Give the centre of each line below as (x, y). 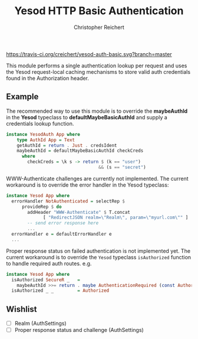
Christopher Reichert (99, 27)
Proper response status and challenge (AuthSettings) (79, 330)
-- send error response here (63, 223)
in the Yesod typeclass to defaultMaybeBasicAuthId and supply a (87, 117)
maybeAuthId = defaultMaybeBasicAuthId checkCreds (80, 151)
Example (22, 97)
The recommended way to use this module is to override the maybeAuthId (97, 111)
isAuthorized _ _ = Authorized (60, 291)
